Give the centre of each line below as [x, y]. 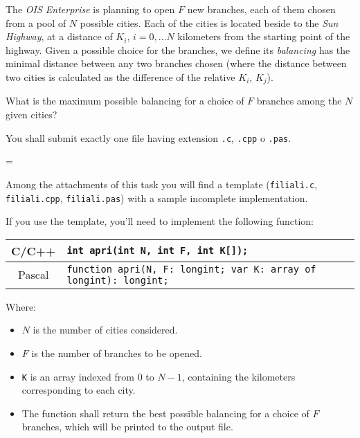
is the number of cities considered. [105, 330]
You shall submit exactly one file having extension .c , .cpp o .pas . [148, 137]
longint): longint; [118, 280]
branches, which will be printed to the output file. [127, 427]
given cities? [31, 115]
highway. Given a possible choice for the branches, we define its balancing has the [178, 49]
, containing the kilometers [238, 376]
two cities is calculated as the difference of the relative [120, 76]
